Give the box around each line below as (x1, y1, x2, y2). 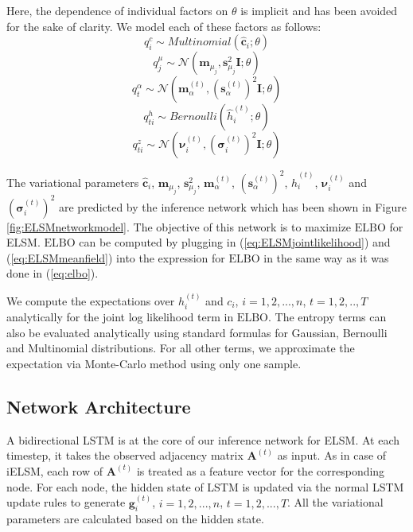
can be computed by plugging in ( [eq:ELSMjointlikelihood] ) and (79, 234, 391, 250)
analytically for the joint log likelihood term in (6, 309, 234, 325)
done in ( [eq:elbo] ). (6, 265, 99, 282)
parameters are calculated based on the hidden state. (6, 511, 264, 527)
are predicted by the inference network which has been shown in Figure (59, 198, 407, 215)
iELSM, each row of (6, 462, 103, 479)
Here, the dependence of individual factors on (6, 2, 228, 18)
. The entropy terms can (267, 309, 387, 325)
